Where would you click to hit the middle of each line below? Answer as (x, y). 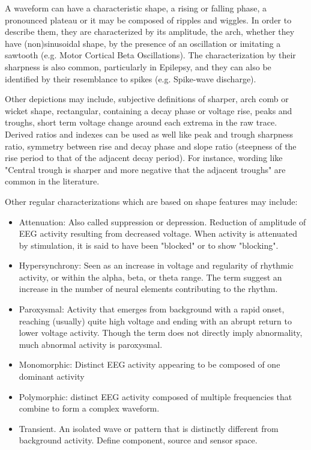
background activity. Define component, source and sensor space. (138, 440)
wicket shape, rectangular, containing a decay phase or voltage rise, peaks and (149, 110)
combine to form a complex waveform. (89, 408)
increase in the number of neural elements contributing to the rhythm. (148, 289)
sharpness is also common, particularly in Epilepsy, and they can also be (138, 66)
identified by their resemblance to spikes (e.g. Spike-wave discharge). (131, 78)
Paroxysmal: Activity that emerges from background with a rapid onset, (152, 309)
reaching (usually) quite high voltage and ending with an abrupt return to (155, 321)
